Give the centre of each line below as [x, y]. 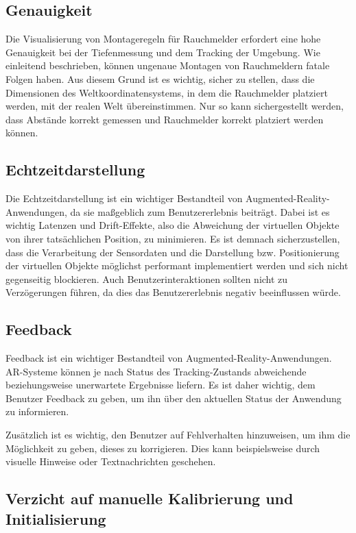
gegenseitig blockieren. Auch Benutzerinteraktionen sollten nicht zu [147, 278]
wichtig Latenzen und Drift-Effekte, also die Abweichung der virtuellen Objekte [173, 225]
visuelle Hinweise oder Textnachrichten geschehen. [111, 461]
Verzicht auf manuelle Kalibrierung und [150, 498]
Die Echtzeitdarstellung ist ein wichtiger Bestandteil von [124, 198]
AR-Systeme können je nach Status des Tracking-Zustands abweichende [156, 371]
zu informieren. [37, 411]
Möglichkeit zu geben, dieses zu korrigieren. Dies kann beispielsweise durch [163, 448]
